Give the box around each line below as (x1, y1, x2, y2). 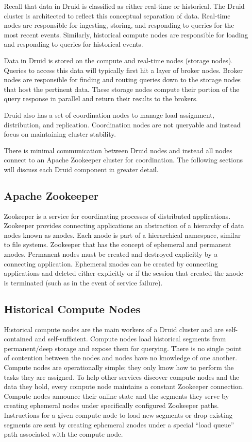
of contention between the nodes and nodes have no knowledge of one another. (4, 353, 237, 363)
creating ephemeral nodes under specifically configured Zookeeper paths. (4, 400, 219, 410)
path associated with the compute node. (4, 429, 123, 439)
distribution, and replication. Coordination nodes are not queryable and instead (4, 119, 241, 129)
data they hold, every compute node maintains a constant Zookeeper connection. (4, 381, 244, 391)
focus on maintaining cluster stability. (4, 129, 116, 139)
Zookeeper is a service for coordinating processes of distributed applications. (4, 211, 231, 221)
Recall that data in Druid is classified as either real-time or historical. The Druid (4, 1, 245, 11)
